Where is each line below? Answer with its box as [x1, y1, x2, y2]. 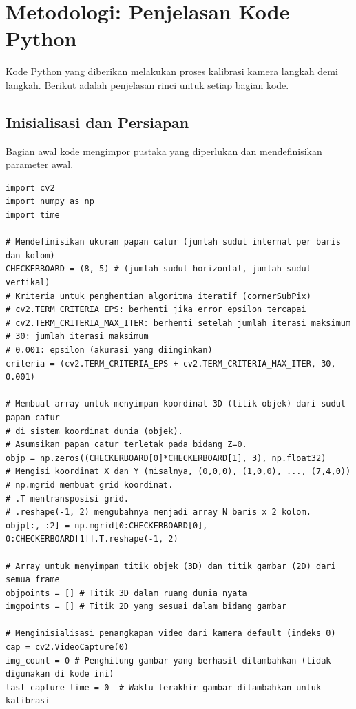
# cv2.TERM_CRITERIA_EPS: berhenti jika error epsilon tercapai [6, 305, 306, 315]
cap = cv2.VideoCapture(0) [6, 642, 129, 653]
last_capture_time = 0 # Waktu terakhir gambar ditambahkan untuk [6, 682, 322, 692]
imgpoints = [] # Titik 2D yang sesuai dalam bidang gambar [6, 602, 287, 612]
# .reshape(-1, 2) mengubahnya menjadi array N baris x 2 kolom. [6, 507, 311, 517]
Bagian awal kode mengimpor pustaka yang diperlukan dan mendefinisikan [6, 143, 322, 158]
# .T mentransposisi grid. [6, 493, 129, 504]
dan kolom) [6, 250, 55, 260]
